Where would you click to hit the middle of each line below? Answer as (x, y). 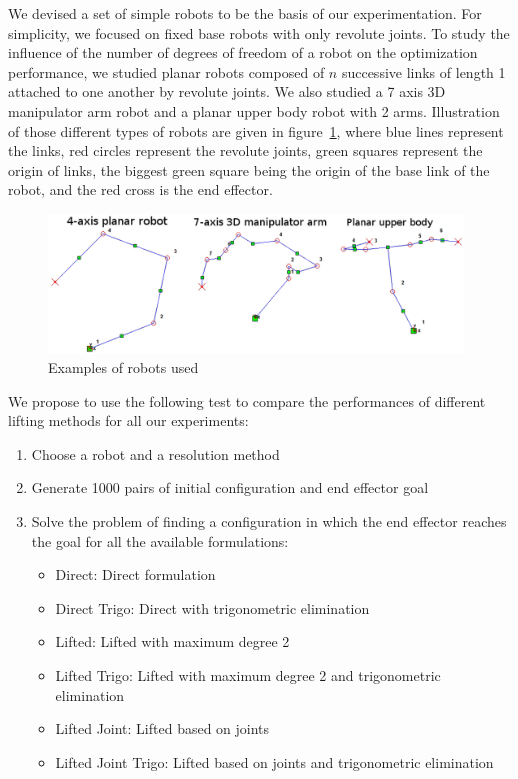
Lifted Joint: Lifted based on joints (162, 728)
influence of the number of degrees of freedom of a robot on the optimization (243, 52)
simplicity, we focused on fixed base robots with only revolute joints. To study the (259, 32)
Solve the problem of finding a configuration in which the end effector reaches (269, 521)
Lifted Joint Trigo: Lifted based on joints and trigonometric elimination (274, 761)
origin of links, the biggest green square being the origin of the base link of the (249, 169)
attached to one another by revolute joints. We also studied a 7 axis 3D (227, 91)
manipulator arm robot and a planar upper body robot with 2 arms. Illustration (254, 110)
